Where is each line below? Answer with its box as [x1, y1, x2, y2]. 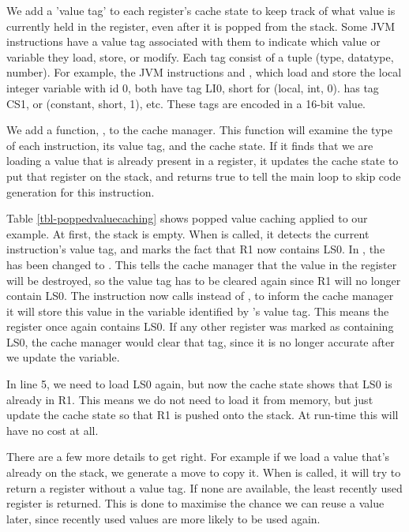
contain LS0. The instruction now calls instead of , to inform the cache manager [6, 287, 394, 304]
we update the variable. [6, 349, 120, 365]
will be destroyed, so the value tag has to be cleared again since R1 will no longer [6, 272, 401, 288]
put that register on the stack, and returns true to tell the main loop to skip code [6, 167, 401, 184]
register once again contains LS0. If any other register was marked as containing [6, 318, 394, 335]
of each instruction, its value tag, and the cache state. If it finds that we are [6, 137, 373, 153]
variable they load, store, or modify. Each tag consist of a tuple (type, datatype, [6, 48, 394, 65]
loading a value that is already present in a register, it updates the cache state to [6, 152, 399, 169]
